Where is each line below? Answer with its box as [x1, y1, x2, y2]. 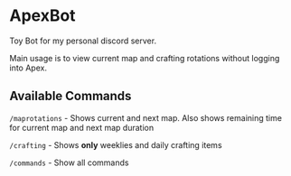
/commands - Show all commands [9, 157, 129, 168]
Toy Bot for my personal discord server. [9, 35, 156, 46]
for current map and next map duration [9, 122, 155, 133]
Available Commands [9, 88, 132, 104]
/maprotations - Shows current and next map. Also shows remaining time [9, 112, 283, 123]
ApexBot [9, 5, 76, 26]
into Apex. [9, 62, 48, 73]
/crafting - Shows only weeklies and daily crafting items [9, 139, 223, 150]
